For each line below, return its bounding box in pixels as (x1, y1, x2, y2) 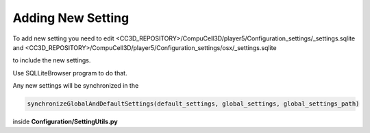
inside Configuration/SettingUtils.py (12, 117, 118, 126)
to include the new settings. (12, 56, 91, 64)
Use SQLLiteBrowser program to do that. (12, 69, 127, 77)
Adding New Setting (12, 10, 129, 25)
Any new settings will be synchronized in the (12, 82, 139, 90)
